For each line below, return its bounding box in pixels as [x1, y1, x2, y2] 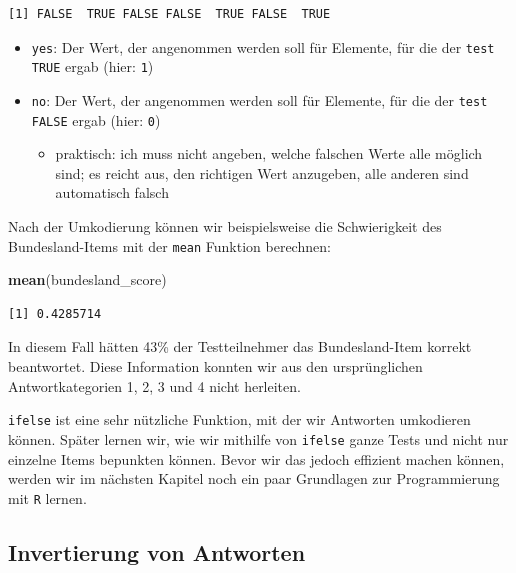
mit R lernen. [8, 487, 87, 508]
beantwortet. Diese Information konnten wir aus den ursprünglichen [8, 356, 423, 377]
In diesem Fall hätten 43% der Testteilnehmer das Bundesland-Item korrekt [8, 336, 472, 357]
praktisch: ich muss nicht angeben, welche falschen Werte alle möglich [55, 143, 483, 164]
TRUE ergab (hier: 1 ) [31, 56, 154, 77]
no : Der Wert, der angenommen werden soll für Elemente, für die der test [31, 89, 488, 110]
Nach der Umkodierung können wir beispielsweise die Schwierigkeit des [8, 216, 442, 236]
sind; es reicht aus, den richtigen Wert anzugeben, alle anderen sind [55, 162, 469, 183]
